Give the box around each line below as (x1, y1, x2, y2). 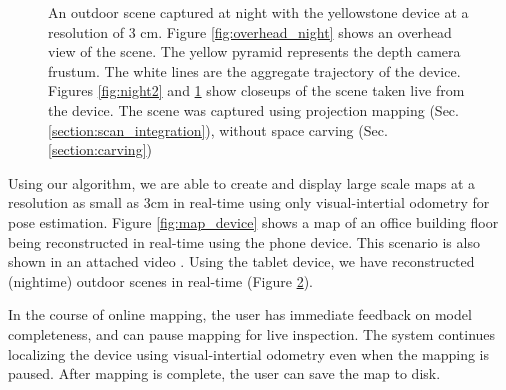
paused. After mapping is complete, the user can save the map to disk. (8, 363, 441, 384)
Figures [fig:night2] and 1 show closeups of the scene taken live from (48, 80, 465, 101)
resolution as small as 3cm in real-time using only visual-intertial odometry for (8, 192, 490, 213)
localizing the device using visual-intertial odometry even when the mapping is (8, 343, 489, 364)
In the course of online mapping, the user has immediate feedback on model (8, 304, 472, 325)
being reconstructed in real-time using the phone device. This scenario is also (8, 231, 480, 252)
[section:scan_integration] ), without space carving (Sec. (48, 119, 388, 140)
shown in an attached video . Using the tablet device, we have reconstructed (8, 251, 475, 272)
